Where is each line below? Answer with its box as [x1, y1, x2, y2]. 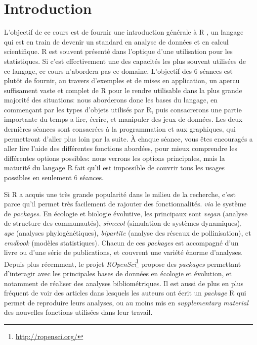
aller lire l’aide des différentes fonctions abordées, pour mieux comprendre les [4, 143, 237, 153]
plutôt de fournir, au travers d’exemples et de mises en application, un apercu [4, 75, 240, 86]
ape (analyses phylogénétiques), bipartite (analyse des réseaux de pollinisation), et [4, 228, 251, 238]
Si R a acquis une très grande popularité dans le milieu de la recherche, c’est [4, 189, 236, 199]
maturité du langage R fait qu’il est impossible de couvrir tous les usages [4, 162, 225, 173]
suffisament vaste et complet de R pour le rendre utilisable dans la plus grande [4, 85, 242, 95]
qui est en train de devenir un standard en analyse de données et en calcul [4, 36, 229, 47]
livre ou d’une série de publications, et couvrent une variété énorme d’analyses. [4, 247, 243, 257]
